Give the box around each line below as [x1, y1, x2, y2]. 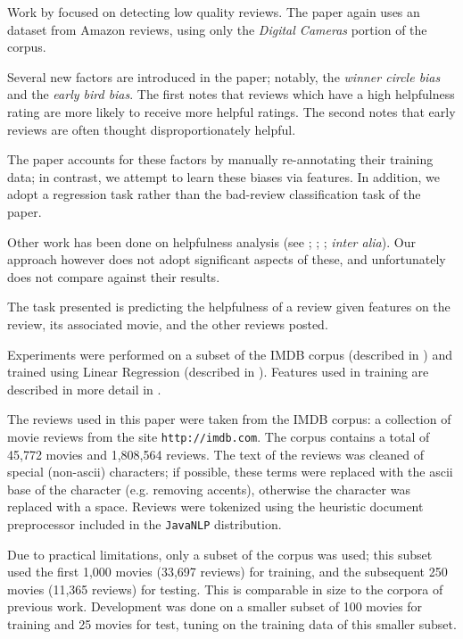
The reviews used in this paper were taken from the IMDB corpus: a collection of [7, 410, 451, 428]
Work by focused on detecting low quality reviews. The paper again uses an [7, 3, 420, 21]
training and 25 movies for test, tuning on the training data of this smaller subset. [7, 614, 457, 633]
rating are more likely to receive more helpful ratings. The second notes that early [7, 102, 456, 120]
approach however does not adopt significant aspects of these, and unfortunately [7, 250, 446, 269]
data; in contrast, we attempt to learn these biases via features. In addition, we [7, 167, 441, 186]
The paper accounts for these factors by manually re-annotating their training [7, 150, 434, 169]
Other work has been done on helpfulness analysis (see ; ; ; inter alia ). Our [7, 232, 416, 251]
